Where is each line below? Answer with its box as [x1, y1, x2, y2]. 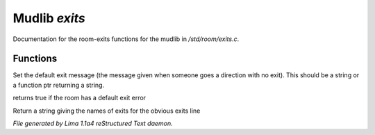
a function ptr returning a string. [12, 81, 104, 89]
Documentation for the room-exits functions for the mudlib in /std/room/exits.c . [12, 35, 240, 43]
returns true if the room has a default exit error [12, 94, 146, 102]
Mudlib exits [12, 10, 86, 26]
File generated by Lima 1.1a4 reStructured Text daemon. [12, 119, 173, 128]
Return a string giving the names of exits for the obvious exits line [12, 106, 201, 115]
